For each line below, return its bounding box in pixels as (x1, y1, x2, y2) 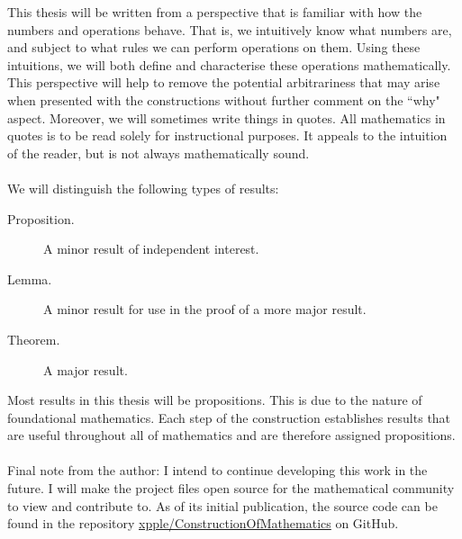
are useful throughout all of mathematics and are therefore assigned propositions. (7, 426, 456, 445)
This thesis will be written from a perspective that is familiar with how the (7, 3, 422, 21)
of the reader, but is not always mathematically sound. (7, 143, 310, 162)
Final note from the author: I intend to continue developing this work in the (7, 461, 428, 480)
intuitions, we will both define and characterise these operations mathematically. (7, 55, 451, 74)
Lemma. (7, 269, 52, 288)
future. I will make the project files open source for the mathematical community (7, 479, 455, 498)
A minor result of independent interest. (43, 239, 259, 258)
